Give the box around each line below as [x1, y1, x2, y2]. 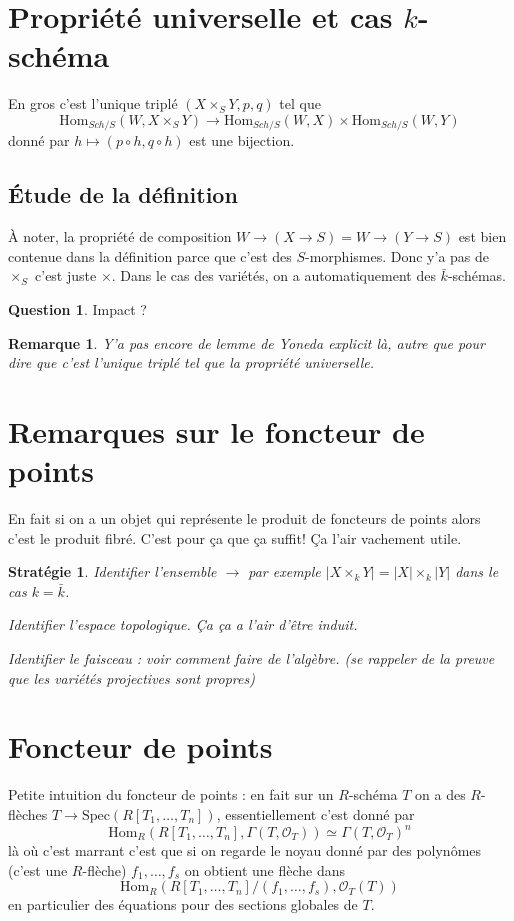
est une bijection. [189, 130, 295, 151]
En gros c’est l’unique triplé [8, 93, 178, 114]
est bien [458, 226, 507, 247]
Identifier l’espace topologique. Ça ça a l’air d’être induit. [8, 614, 358, 635]
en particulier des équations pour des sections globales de [8, 894, 358, 915]
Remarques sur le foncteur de [8, 410, 425, 451]
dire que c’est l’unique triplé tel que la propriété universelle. [8, 352, 374, 373]
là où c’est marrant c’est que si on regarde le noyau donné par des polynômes [8, 840, 482, 860]
